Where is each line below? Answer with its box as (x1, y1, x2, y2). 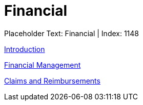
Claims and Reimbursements (4, 76, 100, 85)
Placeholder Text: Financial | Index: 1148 (4, 29, 139, 38)
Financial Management (4, 60, 81, 69)
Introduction (4, 44, 45, 54)
